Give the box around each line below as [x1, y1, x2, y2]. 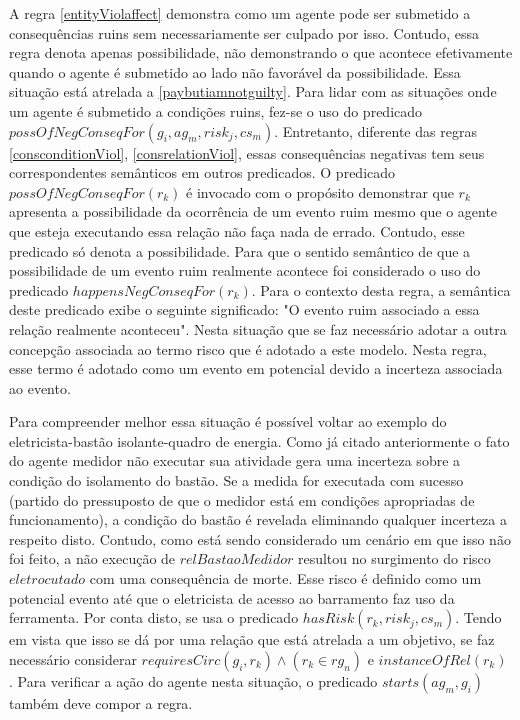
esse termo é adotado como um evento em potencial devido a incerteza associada [9, 358, 503, 379]
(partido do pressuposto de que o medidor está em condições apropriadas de [9, 489, 475, 510]
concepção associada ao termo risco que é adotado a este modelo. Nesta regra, [9, 338, 487, 359]
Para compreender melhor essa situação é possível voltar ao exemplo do [9, 411, 447, 432]
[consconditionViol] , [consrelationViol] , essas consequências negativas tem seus [9, 142, 485, 163]
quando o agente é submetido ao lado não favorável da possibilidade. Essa [9, 61, 461, 82]
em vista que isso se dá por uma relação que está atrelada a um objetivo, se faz [9, 629, 495, 650]
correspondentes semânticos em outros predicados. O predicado [9, 162, 396, 183]
